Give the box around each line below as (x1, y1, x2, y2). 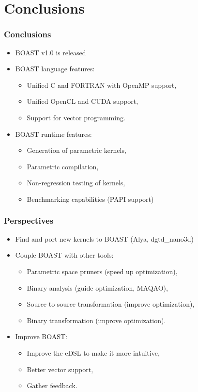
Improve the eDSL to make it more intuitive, (27, 347, 160, 358)
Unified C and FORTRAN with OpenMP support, (27, 80, 177, 90)
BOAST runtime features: (15, 129, 92, 139)
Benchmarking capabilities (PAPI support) (27, 194, 154, 204)
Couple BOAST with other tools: (15, 250, 114, 260)
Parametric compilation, (27, 161, 99, 171)
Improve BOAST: (15, 331, 67, 342)
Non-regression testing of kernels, (27, 178, 125, 188)
